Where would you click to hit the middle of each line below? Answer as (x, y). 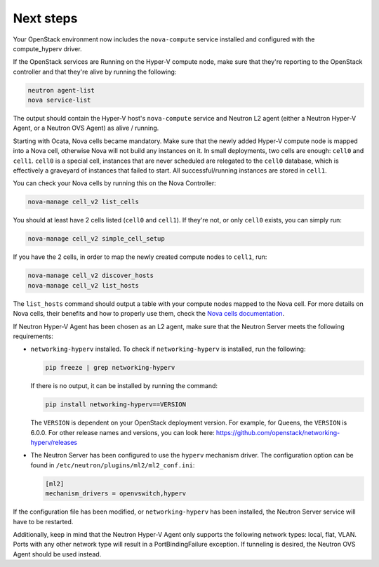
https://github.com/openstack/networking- (278, 432)
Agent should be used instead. (57, 554)
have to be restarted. (43, 521)
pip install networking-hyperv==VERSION (115, 405)
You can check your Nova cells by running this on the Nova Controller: (115, 183)
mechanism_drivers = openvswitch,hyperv (115, 494)
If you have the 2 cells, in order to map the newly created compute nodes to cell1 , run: (140, 257)
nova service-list (59, 100)
